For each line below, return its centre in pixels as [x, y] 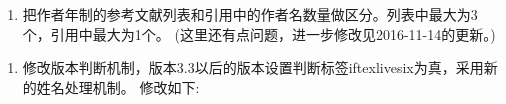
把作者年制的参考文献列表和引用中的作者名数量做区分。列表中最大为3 [250, 14]
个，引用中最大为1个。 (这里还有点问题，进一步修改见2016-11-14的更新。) [259, 33]
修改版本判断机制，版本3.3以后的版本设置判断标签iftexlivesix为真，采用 [253, 67]
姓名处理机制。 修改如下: [118, 86]
